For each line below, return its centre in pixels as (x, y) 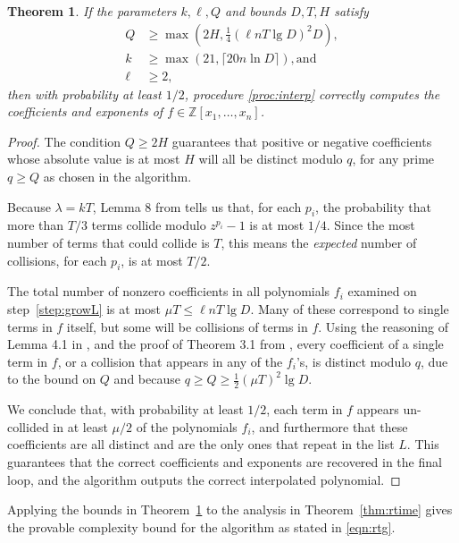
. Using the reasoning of (383, 326)
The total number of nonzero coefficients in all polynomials (169, 291)
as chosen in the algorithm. (117, 177)
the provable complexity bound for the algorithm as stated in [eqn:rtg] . (201, 526)
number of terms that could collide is (108, 243)
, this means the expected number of (319, 243)
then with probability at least (84, 93)
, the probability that (374, 206)
